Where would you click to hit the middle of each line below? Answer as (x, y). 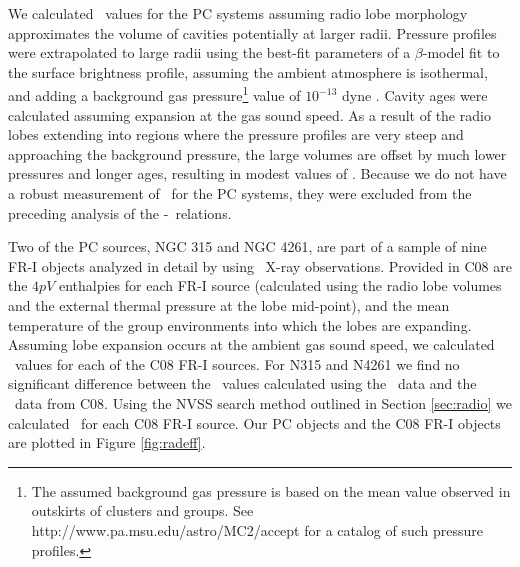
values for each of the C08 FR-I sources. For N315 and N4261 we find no (237, 363)
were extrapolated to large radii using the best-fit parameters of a (209, 52)
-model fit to (461, 52)
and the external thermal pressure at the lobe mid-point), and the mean (229, 304)
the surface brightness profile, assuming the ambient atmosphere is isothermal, (248, 71)
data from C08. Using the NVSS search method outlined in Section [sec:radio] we (263, 402)
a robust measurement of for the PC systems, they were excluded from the (240, 193)
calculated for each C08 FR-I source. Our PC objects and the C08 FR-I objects (254, 422)
